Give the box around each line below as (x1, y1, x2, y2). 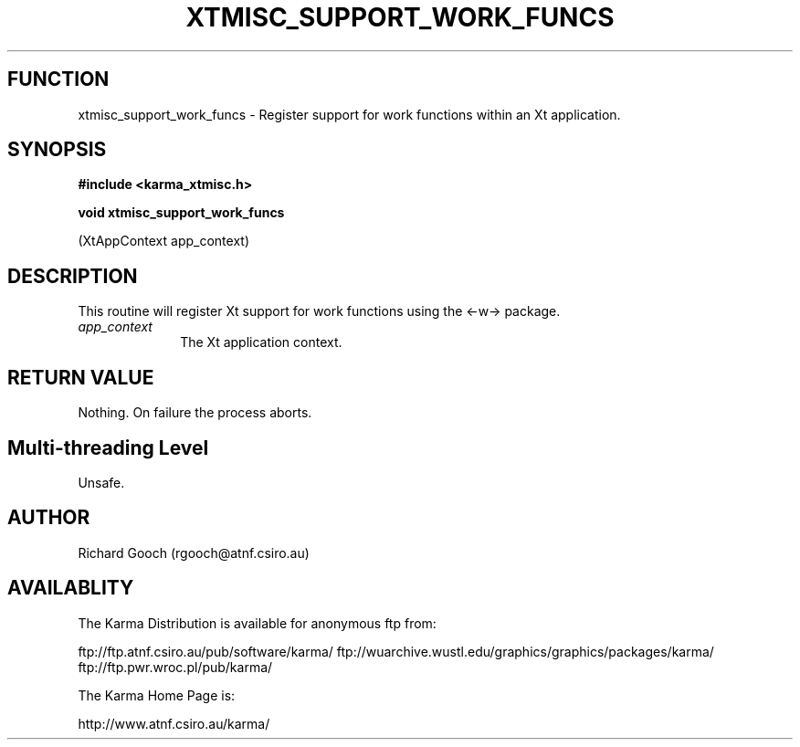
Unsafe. (78, 474, 125, 490)
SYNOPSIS (7, 138, 107, 162)
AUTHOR (7, 506, 90, 530)
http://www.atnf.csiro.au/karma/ (78, 715, 270, 731)
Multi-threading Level (7, 436, 209, 459)
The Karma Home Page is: (78, 687, 236, 703)
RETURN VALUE (7, 365, 154, 389)
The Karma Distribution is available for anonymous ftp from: (78, 615, 437, 631)
